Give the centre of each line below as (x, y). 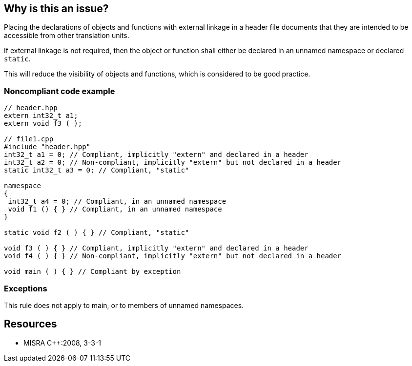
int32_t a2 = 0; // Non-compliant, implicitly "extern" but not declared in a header (173, 163)
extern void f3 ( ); (43, 124)
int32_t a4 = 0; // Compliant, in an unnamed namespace (117, 202)
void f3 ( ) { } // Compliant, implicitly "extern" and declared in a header (156, 248)
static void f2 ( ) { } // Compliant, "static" (97, 233)
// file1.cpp (29, 139)
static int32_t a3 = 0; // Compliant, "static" (97, 170)
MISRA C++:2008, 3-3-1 (62, 343)
